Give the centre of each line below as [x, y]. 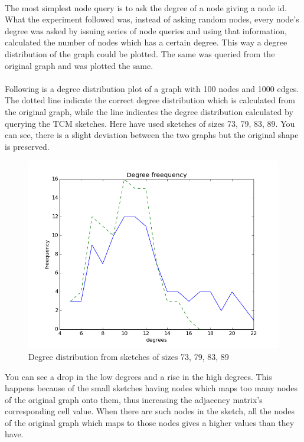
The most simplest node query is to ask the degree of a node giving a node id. [146, 7]
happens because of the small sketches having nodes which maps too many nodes [151, 388]
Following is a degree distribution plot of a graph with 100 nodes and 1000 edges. [152, 88]
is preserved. [27, 146]
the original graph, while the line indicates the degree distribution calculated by [149, 111]
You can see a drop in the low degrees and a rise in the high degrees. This [138, 376]
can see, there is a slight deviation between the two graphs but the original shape [152, 135]
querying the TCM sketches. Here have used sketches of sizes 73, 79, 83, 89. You [150, 123]
